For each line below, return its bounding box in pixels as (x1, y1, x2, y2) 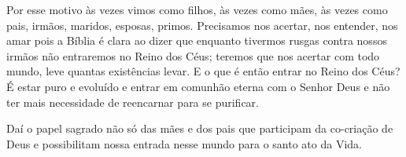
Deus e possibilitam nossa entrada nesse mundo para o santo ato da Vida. (6, 135, 362, 152)
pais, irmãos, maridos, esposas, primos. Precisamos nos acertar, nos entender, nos (6, 16, 398, 33)
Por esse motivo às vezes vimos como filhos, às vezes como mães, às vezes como (6, 2, 388, 17)
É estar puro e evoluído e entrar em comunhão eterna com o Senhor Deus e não (6, 78, 390, 94)
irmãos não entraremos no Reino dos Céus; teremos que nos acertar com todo (6, 47, 380, 64)
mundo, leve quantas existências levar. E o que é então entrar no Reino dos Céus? (6, 63, 400, 79)
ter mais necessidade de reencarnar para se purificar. (6, 93, 260, 110)
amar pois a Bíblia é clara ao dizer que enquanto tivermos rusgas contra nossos (6, 32, 387, 49)
